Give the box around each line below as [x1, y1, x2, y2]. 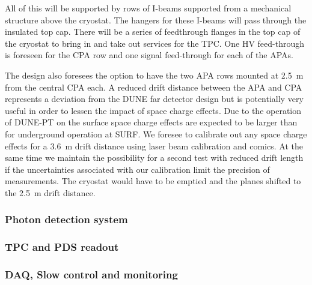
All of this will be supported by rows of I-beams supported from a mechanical [5, 2, 292, 14]
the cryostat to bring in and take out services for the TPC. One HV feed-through [5, 37, 305, 49]
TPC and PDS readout [5, 239, 119, 254]
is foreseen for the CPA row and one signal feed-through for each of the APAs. [5, 49, 294, 61]
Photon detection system [5, 212, 128, 227]
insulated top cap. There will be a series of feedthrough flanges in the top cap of [5, 25, 301, 38]
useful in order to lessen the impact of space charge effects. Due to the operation [5, 104, 302, 116]
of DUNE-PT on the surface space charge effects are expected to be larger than [5, 116, 298, 128]
